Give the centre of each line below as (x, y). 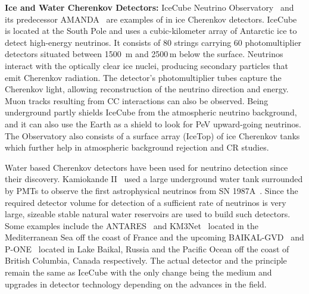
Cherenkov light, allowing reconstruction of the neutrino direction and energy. (147, 89)
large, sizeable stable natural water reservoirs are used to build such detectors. (148, 214)
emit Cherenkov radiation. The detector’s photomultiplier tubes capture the (143, 77)
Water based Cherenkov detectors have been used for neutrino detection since (146, 167)
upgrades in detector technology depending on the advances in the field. (136, 284)
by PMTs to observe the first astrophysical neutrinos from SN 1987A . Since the (152, 190)
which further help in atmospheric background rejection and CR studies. (137, 147)
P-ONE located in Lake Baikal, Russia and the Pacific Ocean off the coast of (147, 248)
